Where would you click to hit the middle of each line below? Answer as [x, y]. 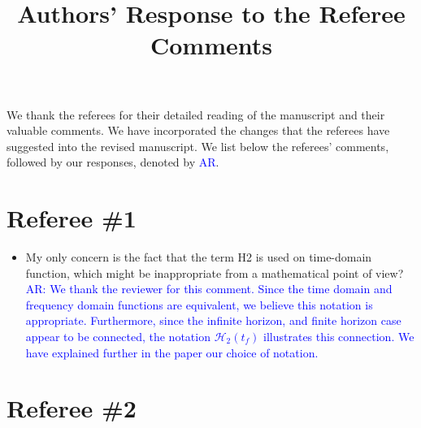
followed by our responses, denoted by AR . [113, 162]
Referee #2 [72, 408]
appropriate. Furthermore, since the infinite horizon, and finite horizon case [213, 320]
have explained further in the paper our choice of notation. [172, 352]
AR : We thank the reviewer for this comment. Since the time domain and [209, 289]
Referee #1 [72, 218]
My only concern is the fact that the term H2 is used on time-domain [199, 257]
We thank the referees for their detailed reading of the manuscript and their [196, 114]
